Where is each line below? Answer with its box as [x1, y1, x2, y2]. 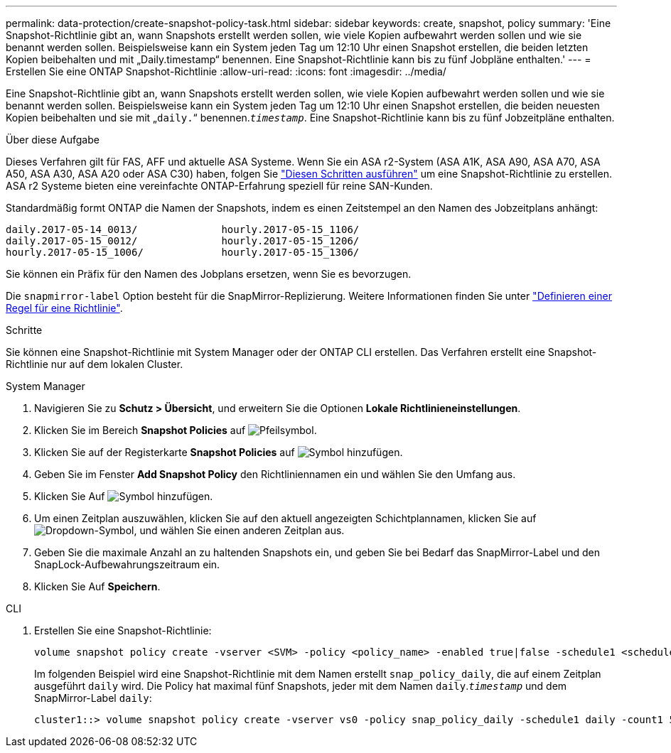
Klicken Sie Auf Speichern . [34, 580, 161, 592]
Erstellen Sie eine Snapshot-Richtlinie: [34, 624, 212, 636]
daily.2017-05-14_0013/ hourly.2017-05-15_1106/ [6, 224, 360, 235]
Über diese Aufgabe [6, 134, 100, 146]
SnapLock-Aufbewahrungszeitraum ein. [34, 558, 220, 570]
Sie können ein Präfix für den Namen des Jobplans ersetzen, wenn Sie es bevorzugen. [6, 268, 412, 280]
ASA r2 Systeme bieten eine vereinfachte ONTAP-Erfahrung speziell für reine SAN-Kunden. [6, 180, 433, 192]
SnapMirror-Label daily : [34, 692, 152, 704]
